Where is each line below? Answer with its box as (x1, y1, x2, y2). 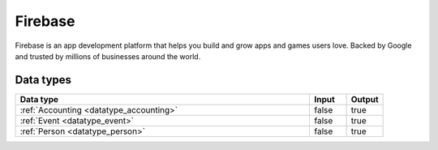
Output (350, 93, 379, 105)
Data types (15, 73, 72, 87)
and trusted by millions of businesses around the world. (15, 51, 201, 61)
